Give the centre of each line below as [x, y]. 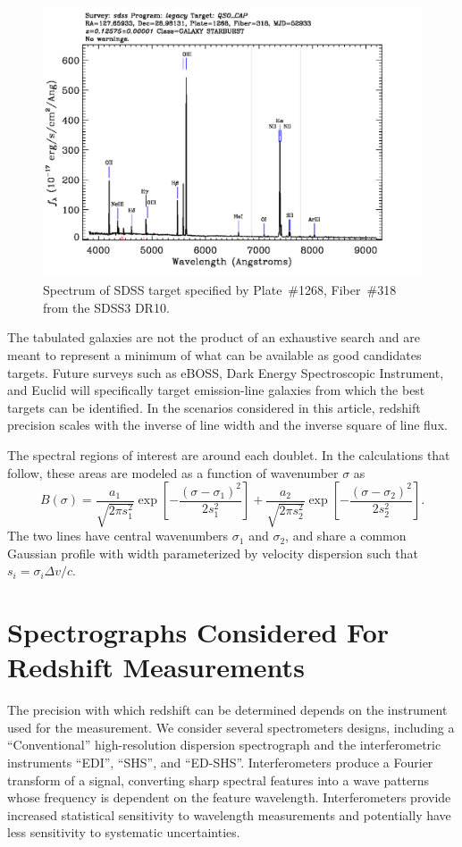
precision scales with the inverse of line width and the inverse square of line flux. [227, 425]
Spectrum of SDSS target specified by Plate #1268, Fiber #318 [220, 290]
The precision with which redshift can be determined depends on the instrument [227, 710]
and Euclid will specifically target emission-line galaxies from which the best [216, 390]
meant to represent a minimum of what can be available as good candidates [214, 355]
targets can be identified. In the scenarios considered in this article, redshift [214, 407]
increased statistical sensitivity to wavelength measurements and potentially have [229, 814]
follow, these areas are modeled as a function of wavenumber [173, 472]
